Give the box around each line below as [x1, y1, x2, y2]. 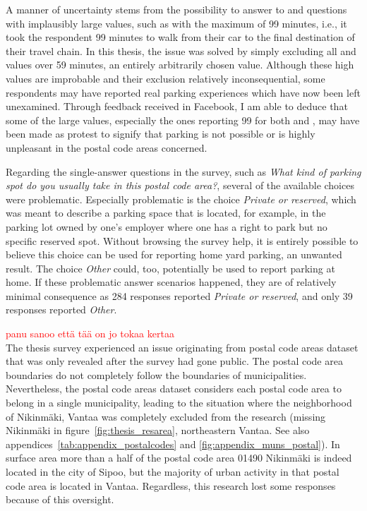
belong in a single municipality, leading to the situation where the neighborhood [6, 395, 352, 410]
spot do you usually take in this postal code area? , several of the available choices [6, 178, 354, 193]
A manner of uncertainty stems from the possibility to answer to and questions [6, 2, 347, 16]
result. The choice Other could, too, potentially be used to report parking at [6, 260, 335, 275]
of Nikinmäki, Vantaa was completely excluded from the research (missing [6, 409, 326, 423]
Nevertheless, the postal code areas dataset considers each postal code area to [6, 381, 342, 396]
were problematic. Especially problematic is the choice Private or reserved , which [6, 191, 356, 206]
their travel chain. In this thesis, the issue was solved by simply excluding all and [6, 43, 356, 58]
